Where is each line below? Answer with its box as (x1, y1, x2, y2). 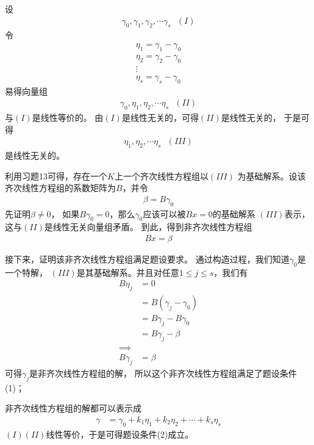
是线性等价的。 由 (32, 110, 104, 123)
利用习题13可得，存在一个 (5, 169, 107, 182)
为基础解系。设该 (237, 169, 306, 182)
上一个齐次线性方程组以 (114, 169, 209, 182)
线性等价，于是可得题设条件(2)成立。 (46, 427, 194, 440)
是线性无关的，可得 (121, 110, 199, 123)
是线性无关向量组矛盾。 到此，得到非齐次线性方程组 (44, 220, 252, 233)
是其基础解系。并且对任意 (76, 266, 179, 278)
